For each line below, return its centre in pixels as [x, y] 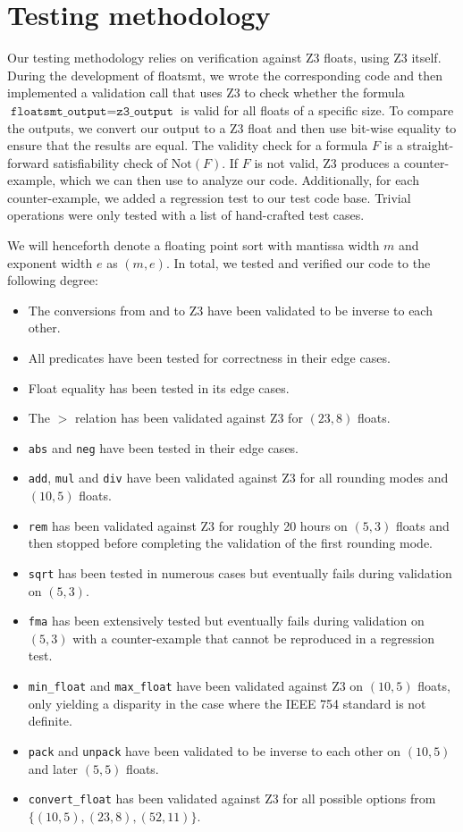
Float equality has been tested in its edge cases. [159, 387]
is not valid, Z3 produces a [327, 162]
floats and [422, 525]
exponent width [50, 262]
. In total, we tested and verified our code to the [298, 262]
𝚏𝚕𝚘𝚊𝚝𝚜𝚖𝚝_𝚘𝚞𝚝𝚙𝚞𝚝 [59, 111]
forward [28, 162]
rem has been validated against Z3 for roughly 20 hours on [188, 525]
